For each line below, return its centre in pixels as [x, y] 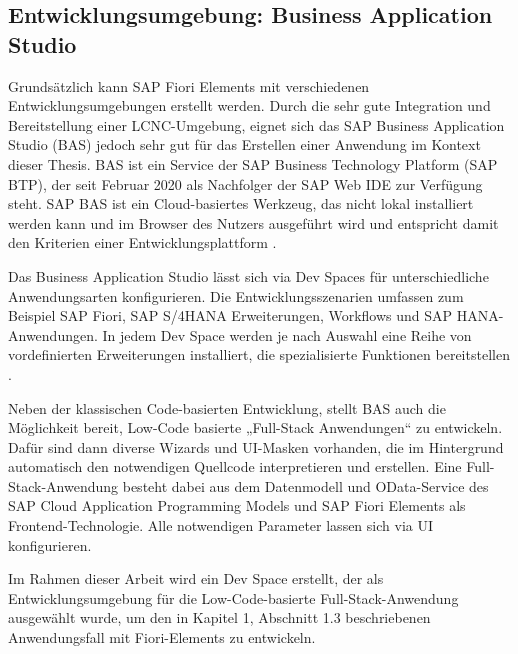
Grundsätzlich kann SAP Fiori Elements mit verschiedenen [189, 85]
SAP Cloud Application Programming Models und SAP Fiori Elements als [237, 505]
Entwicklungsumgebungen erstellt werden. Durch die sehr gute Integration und [249, 105]
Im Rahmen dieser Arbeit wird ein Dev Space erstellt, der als [196, 578]
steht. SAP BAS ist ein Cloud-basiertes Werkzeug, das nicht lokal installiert [241, 203]
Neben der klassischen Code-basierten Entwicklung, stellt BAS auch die [227, 407]
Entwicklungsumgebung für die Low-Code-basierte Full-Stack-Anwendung [233, 597]
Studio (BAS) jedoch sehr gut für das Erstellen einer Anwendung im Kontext [244, 144]
